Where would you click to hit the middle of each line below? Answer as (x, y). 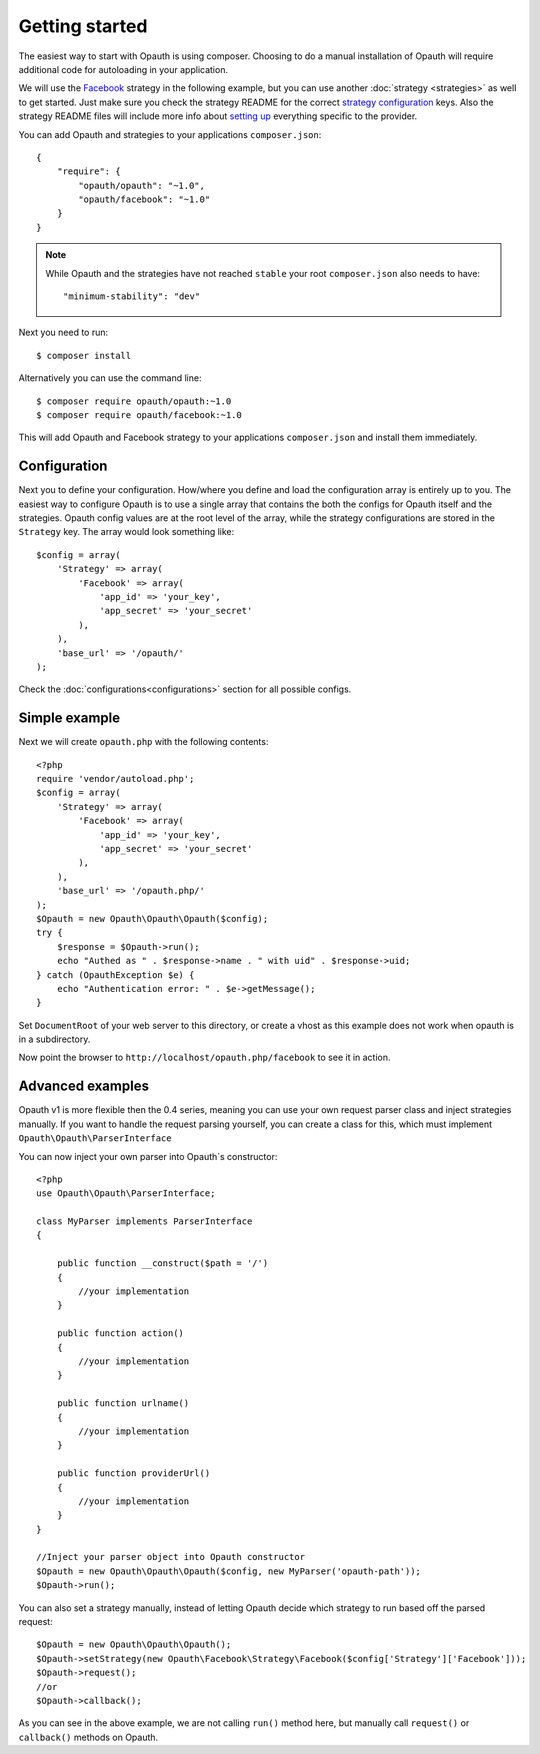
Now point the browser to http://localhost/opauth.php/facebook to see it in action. (204, 1057)
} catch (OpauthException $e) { (115, 974)
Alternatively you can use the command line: (110, 378)
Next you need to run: (63, 332)
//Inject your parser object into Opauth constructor (170, 1557)
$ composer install (84, 355)
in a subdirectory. (54, 1039)
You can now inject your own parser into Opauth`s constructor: (148, 1156)
